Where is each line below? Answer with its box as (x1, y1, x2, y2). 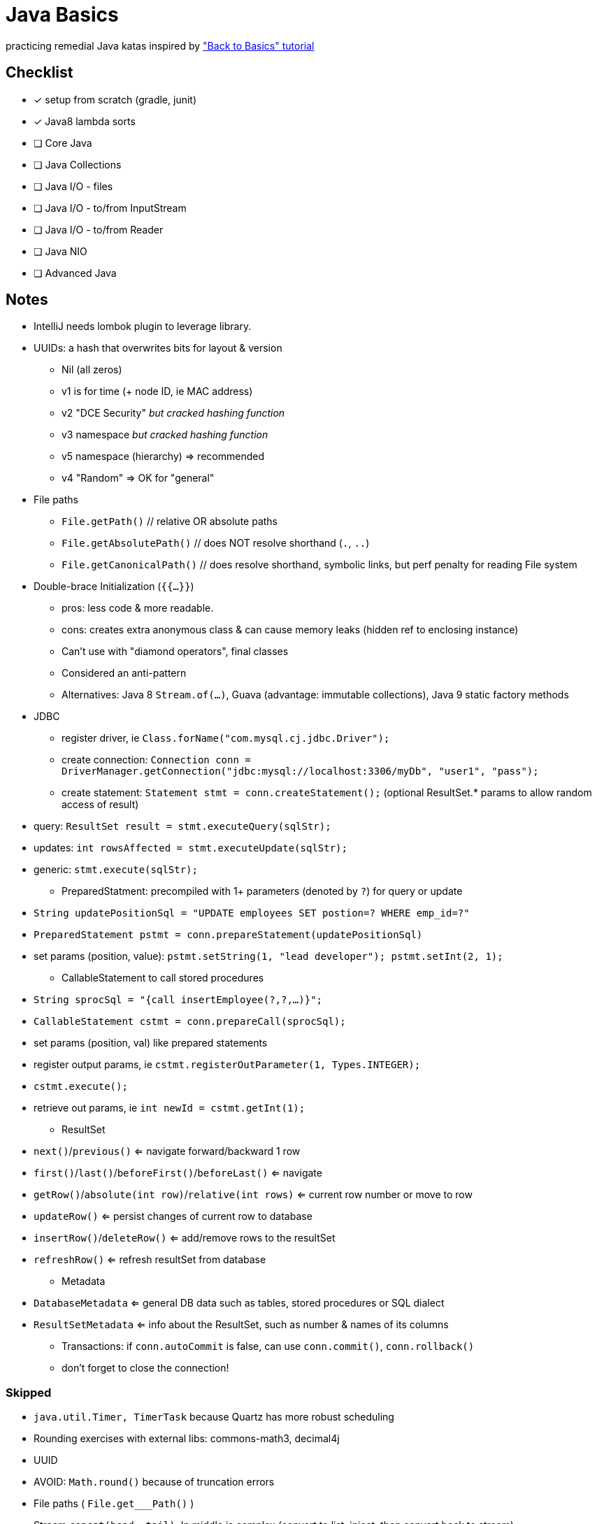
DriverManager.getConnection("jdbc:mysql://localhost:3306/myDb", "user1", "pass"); (62, 765, 539, 777)
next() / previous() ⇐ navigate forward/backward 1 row (34, 1145, 301, 1158)
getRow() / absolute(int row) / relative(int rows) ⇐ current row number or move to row (34, 1188, 473, 1201)
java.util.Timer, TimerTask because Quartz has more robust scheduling (34, 1411, 394, 1423)
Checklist (6, 64, 73, 82)
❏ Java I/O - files (34, 180, 113, 192)
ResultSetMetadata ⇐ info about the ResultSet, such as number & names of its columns (34, 1318, 449, 1331)
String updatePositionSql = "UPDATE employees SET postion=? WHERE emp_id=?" (34, 907, 470, 919)
